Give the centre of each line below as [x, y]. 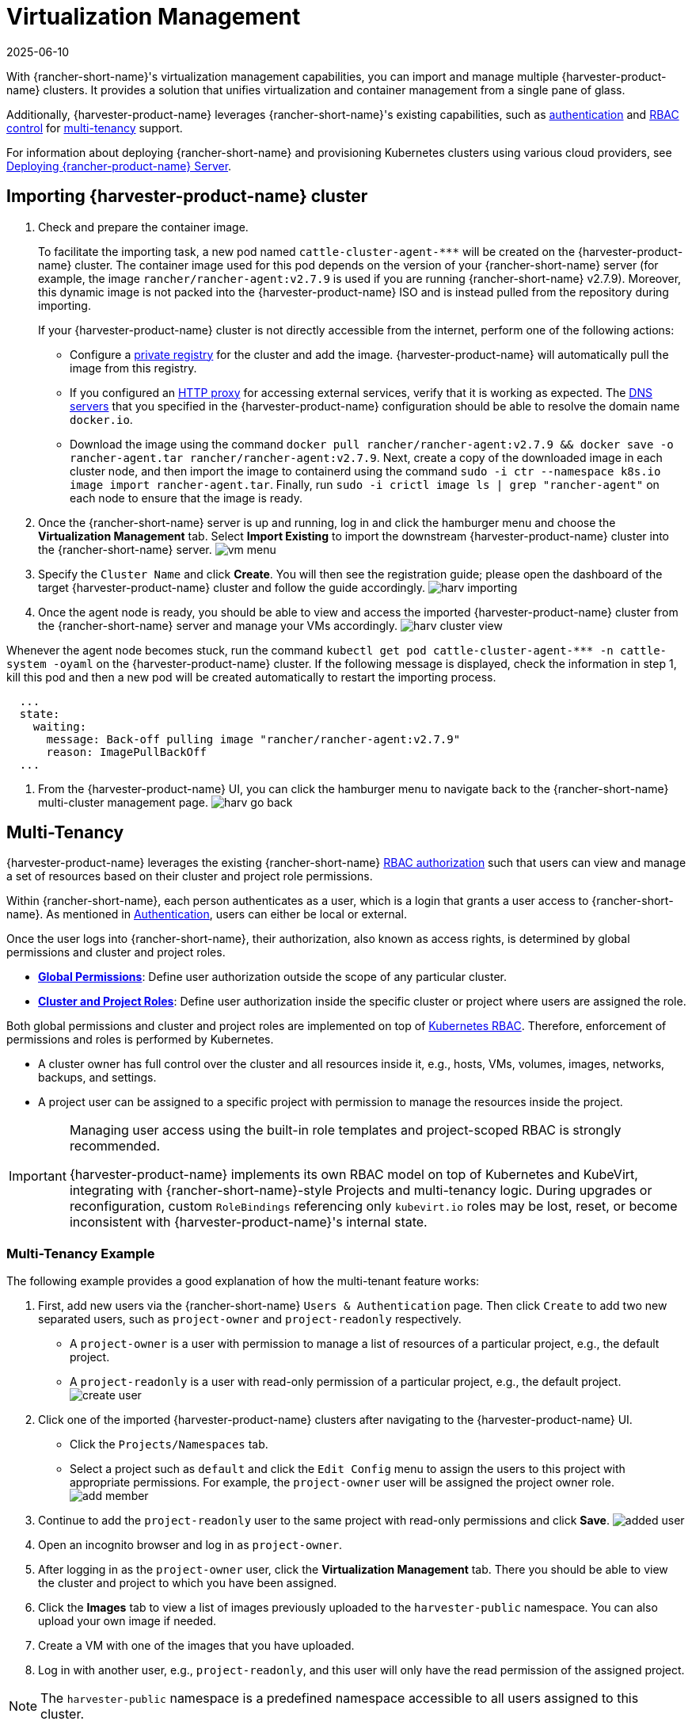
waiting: [60, 726]
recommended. [115, 1146]
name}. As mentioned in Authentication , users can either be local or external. [207, 914]
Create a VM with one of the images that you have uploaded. [196, 1646]
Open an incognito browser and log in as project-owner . [190, 1545]
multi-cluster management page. [123, 802]
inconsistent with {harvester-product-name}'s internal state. [248, 1222]
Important [38, 1176]
